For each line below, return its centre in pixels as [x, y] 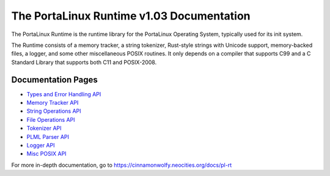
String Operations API [54, 111]
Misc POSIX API [46, 154]
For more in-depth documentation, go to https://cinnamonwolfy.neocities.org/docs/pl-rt [122, 165]
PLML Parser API [48, 136]
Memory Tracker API [53, 103]
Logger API [41, 145]
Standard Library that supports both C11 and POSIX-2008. [84, 62]
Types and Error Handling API [64, 94]
